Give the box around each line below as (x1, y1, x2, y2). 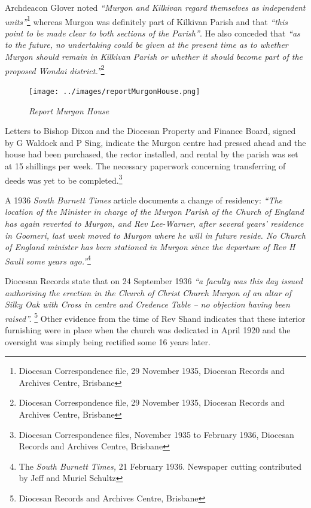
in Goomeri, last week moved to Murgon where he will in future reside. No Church (5, 229, 306, 241)
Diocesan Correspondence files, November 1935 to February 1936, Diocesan (19, 428, 294, 440)
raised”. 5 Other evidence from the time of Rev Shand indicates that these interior (5, 310, 306, 324)
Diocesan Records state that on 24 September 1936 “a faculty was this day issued (5, 274, 303, 287)
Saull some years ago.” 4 (5, 253, 91, 267)
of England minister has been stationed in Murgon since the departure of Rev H (5, 241, 295, 253)
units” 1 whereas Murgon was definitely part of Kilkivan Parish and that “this (5, 13, 288, 28)
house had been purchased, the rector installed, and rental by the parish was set (5, 148, 298, 160)
